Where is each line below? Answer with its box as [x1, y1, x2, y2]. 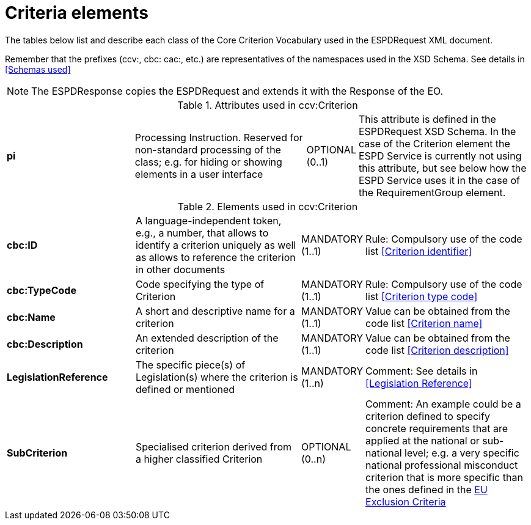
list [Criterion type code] [365, 290, 478, 303]
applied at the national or [365, 434, 480, 447]
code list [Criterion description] [365, 343, 509, 356]
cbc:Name [7, 310, 56, 323]
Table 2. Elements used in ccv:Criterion [177, 200, 358, 213]
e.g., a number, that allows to [135, 226, 269, 239]
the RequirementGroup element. [358, 186, 506, 199]
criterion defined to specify [365, 409, 490, 422]
